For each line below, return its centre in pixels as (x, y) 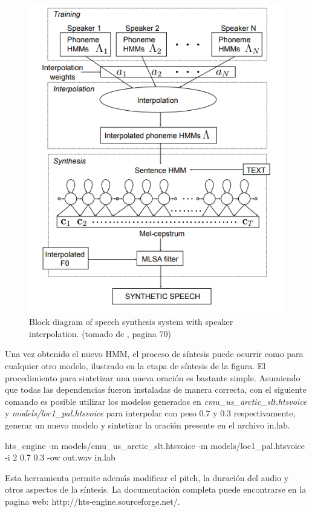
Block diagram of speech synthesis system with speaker (131, 322)
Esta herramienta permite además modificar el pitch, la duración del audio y (147, 477)
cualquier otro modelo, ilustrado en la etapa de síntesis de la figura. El (135, 366)
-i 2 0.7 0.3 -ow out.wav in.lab (60, 457)
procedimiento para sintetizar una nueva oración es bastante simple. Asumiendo (153, 377)
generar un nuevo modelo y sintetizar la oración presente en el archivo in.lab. (148, 425)
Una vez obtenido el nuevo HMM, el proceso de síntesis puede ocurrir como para (154, 354)
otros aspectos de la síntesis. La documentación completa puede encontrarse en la (156, 489)
